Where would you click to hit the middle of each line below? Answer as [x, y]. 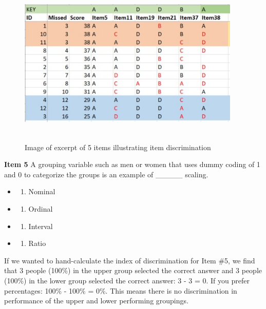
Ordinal [41, 208]
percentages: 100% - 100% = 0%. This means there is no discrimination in [121, 290]
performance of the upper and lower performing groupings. [96, 301]
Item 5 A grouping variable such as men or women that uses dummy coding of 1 [132, 164]
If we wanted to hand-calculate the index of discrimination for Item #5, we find [130, 260]
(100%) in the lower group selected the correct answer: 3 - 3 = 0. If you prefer [127, 280]
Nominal [42, 191]
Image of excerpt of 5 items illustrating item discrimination [118, 147]
